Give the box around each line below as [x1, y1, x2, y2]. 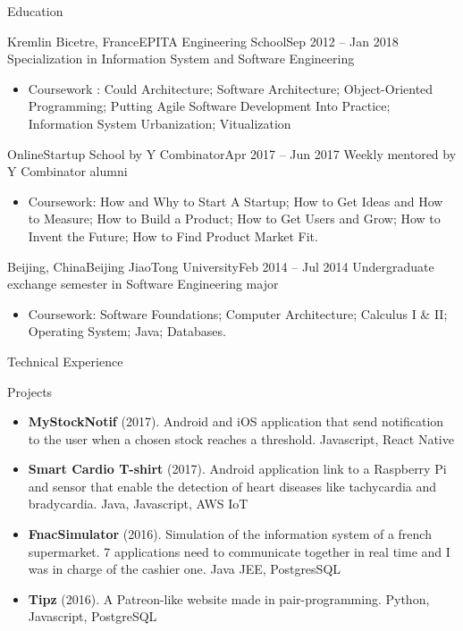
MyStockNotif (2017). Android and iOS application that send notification [28, 412, 444, 431]
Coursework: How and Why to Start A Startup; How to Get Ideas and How [28, 191, 443, 210]
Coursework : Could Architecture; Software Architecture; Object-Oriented [28, 79, 434, 97]
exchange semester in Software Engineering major [7, 274, 279, 293]
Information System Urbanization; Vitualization [28, 114, 291, 132]
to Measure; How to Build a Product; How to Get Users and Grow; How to [28, 209, 441, 228]
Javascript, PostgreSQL [28, 607, 157, 626]
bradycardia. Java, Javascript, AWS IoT [28, 494, 248, 513]
